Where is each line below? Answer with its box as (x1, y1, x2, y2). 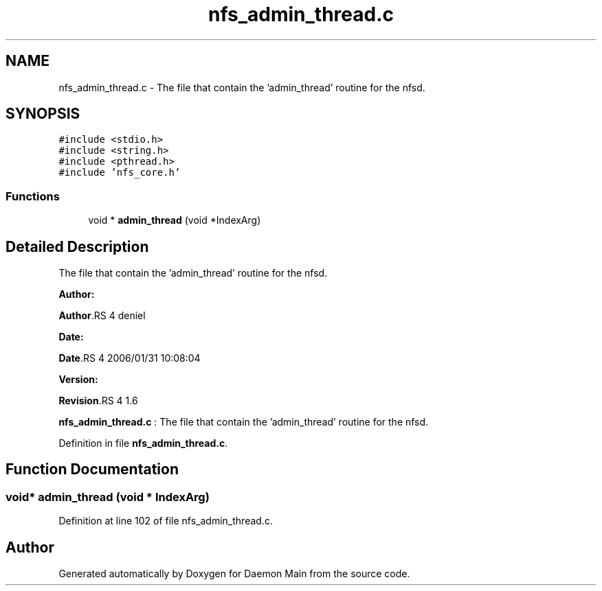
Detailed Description (5, 237, 149, 255)
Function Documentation (5, 461, 179, 478)
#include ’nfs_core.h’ (58, 167, 181, 178)
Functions (5, 189, 60, 203)
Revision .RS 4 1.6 (58, 395, 138, 407)
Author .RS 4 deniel (58, 310, 146, 322)
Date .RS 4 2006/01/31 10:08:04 (58, 352, 201, 364)
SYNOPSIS (5, 105, 80, 123)
